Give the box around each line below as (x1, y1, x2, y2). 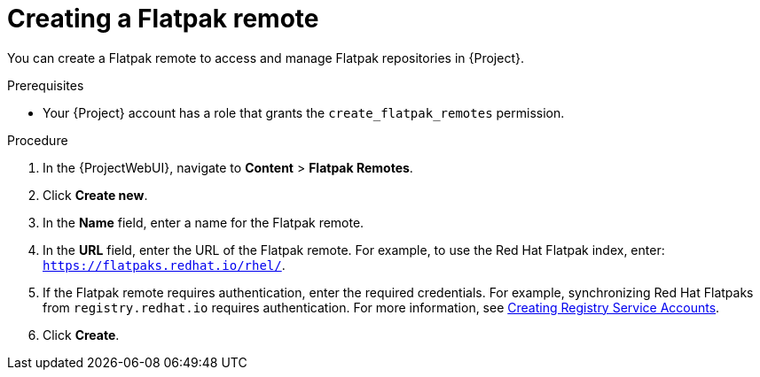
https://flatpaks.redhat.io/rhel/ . (43, 257, 286, 273)
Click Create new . (43, 187, 148, 203)
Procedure (7, 132, 68, 148)
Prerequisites (7, 77, 84, 93)
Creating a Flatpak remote (7, 4, 319, 34)
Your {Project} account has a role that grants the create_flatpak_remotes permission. (43, 104, 565, 120)
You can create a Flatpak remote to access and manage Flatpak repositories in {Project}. (7, 50, 525, 65)
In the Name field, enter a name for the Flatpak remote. (43, 214, 364, 230)
